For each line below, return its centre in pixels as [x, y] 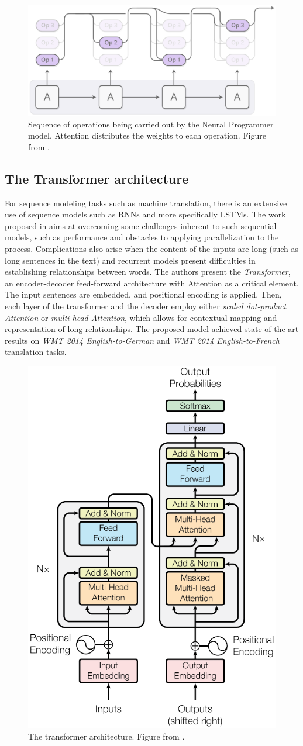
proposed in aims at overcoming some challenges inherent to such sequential [141, 225]
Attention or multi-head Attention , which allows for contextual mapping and [141, 317]
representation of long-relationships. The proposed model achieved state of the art [152, 329]
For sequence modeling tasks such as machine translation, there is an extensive [146, 203]
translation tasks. [36, 352]
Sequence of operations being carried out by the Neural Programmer [151, 124]
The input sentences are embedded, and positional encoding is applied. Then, [143, 294]
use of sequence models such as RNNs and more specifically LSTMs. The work [145, 214]
